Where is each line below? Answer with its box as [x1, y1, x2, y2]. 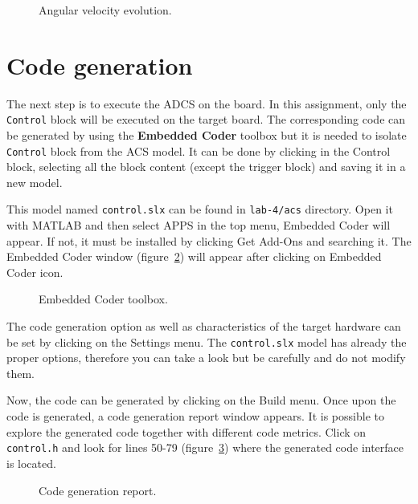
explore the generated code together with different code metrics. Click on [6, 423, 367, 440]
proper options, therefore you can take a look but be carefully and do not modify [6, 349, 406, 366]
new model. [6, 173, 63, 190]
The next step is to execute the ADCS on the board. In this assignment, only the [6, 95, 407, 112]
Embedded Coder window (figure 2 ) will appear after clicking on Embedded [6, 248, 382, 265]
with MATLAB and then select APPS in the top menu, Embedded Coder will [6, 217, 391, 234]
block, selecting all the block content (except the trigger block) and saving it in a [6, 158, 406, 175]
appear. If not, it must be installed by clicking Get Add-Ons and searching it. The [6, 232, 412, 249]
